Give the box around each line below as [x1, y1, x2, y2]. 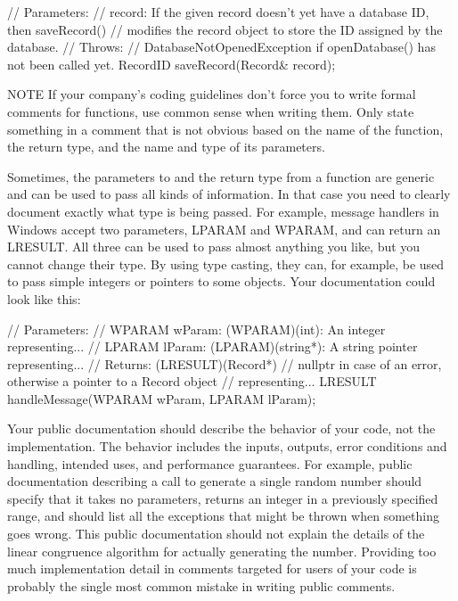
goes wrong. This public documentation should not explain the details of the [7, 524, 425, 543]
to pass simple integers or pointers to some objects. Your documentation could [7, 272, 436, 291]
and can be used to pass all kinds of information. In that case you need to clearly [7, 185, 451, 203]
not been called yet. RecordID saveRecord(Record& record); [7, 54, 336, 73]
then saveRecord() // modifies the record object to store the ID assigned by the [7, 20, 443, 38]
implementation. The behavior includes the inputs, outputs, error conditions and [7, 437, 447, 456]
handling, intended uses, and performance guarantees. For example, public [7, 454, 413, 473]
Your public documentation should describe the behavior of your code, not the [7, 419, 436, 438]
